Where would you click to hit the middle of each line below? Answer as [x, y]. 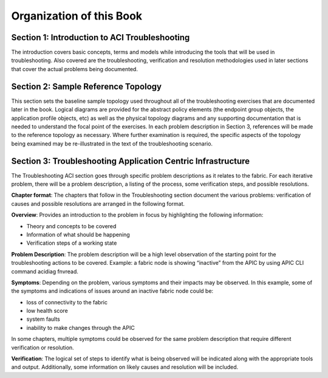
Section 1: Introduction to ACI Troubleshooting [101, 37]
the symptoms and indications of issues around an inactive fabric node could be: [112, 291]
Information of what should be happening [78, 234]
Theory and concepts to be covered [71, 226]
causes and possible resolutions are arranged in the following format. [98, 203]
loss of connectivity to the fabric [67, 302]
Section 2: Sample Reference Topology [87, 86]
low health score [47, 311]
